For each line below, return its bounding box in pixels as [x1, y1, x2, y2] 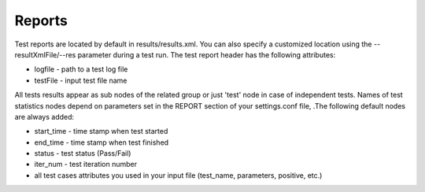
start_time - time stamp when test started [34, 127, 168, 136]
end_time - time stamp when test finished [34, 138, 169, 147]
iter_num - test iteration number [34, 160, 138, 169]
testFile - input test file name [34, 76, 128, 85]
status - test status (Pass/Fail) [34, 149, 131, 158]
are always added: [14, 112, 75, 121]
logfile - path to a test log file [34, 65, 128, 74]
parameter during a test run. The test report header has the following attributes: [77, 50, 336, 59]
